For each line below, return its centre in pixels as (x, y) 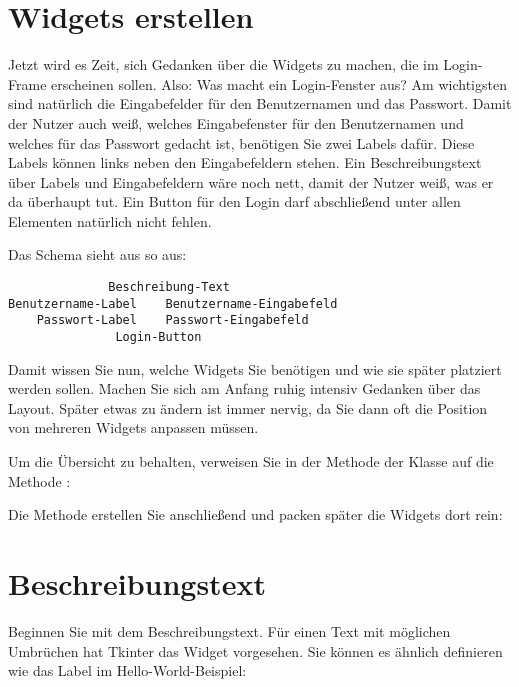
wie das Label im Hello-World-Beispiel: (127, 670)
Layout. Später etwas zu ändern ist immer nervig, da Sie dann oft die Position (248, 407)
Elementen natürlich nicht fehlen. (110, 220)
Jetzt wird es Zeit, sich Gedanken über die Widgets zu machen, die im (223, 64)
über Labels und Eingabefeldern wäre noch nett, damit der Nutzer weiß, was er (251, 181)
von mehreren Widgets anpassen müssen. (133, 427)
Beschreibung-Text (169, 287)
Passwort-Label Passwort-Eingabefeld (172, 320)
